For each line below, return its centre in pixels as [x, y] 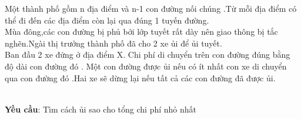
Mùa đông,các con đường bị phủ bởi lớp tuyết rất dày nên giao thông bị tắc [141, 32]
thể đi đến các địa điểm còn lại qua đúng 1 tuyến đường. [107, 20]
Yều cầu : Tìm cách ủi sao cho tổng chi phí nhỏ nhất [101, 109]
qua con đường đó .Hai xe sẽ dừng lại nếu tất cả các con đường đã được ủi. [140, 77]
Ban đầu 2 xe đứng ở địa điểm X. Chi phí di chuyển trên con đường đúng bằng [148, 54]
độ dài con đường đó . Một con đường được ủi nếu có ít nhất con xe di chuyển [146, 66]
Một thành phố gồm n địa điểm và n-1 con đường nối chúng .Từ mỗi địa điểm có [151, 8]
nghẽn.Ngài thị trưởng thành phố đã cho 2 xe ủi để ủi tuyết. [113, 43]
